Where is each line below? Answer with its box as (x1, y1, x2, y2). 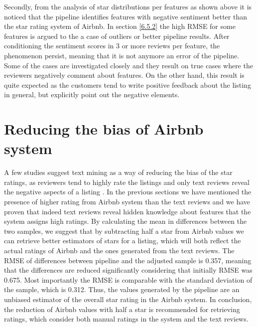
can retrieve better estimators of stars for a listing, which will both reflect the (4, 235, 241, 246)
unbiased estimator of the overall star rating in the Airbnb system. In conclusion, (4, 294, 252, 304)
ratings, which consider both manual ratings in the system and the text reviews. (4, 314, 249, 324)
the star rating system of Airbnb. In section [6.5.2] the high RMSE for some (4, 21, 236, 31)
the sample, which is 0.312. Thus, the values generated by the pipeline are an (4, 284, 240, 295)
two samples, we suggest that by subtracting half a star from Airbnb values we (4, 225, 244, 236)
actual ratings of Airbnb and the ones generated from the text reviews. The (4, 245, 235, 255)
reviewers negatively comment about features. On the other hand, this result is (4, 70, 245, 80)
